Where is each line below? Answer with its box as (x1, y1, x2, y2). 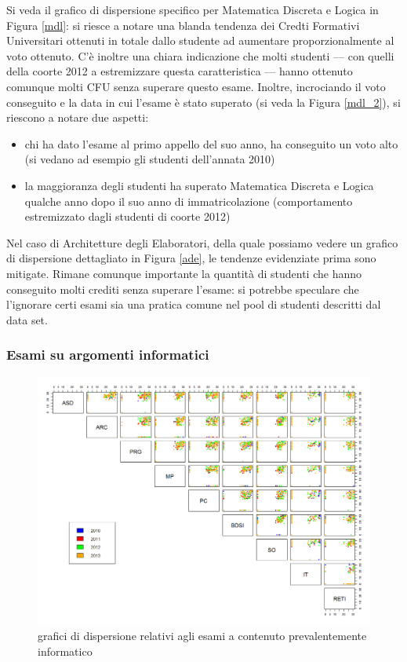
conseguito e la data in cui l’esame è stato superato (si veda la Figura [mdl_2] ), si (6, 93, 401, 110)
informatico (38, 642, 93, 659)
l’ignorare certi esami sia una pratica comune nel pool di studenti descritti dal (6, 296, 381, 313)
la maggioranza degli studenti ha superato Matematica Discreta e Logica (24, 177, 374, 193)
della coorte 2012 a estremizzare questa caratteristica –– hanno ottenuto (6, 63, 353, 79)
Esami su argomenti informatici (6, 345, 209, 364)
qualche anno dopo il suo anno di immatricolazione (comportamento (24, 192, 353, 209)
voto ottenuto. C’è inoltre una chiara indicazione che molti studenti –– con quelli (6, 47, 394, 64)
